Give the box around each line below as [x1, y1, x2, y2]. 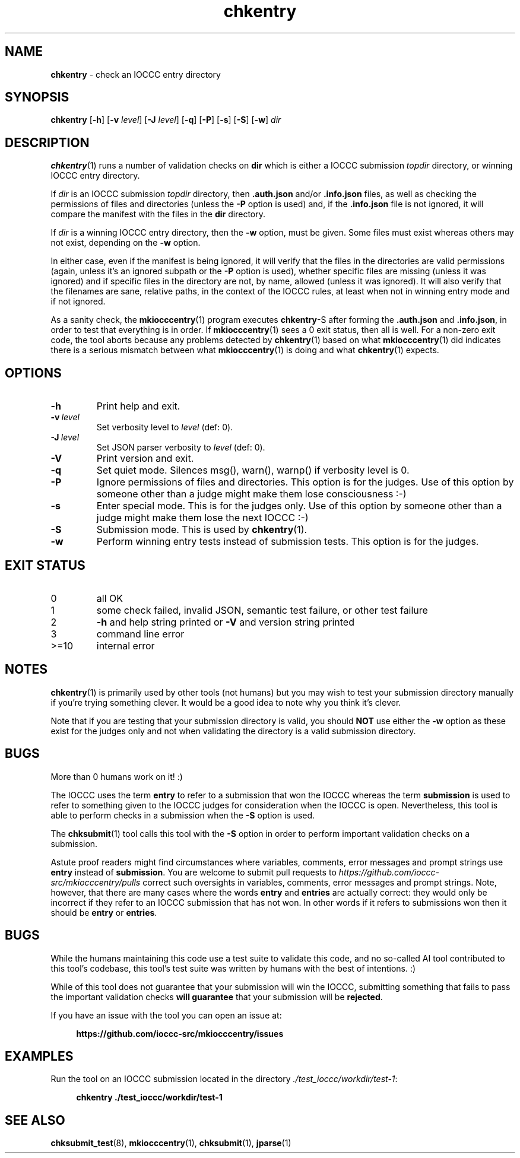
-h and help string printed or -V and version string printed [96, 616, 354, 628]
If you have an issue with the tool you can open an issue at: [50, 1010, 282, 1020]
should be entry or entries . [50, 907, 157, 918]
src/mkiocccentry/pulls [50, 877, 141, 887]
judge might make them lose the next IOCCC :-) [96, 512, 309, 524]
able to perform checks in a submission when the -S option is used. [50, 810, 315, 820]
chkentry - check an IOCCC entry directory [50, 69, 221, 80]
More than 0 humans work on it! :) [50, 771, 183, 782]
